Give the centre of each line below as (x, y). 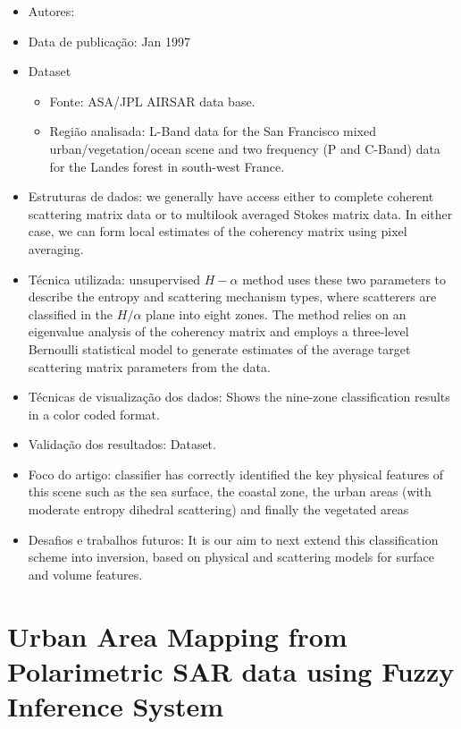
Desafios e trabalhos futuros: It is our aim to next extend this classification (233, 539)
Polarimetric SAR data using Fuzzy (231, 670)
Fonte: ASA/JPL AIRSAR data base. (152, 101)
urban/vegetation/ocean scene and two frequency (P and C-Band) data (245, 148)
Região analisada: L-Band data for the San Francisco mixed (213, 131)
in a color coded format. (94, 414)
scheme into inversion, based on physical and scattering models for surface (231, 557)
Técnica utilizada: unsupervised (114, 279)
